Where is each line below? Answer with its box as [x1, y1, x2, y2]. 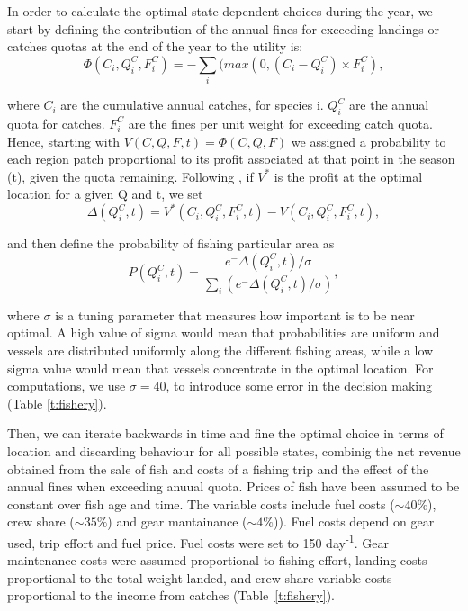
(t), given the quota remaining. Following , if [7, 166, 254, 185]
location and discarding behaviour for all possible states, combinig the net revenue [7, 442, 461, 460]
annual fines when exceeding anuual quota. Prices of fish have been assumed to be [7, 477, 460, 496]
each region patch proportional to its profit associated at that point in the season [7, 149, 455, 168]
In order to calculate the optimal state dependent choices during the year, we [7, 2, 433, 20]
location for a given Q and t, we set [7, 184, 203, 203]
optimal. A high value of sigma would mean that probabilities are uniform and [7, 323, 440, 342]
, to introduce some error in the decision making [166, 376, 432, 395]
